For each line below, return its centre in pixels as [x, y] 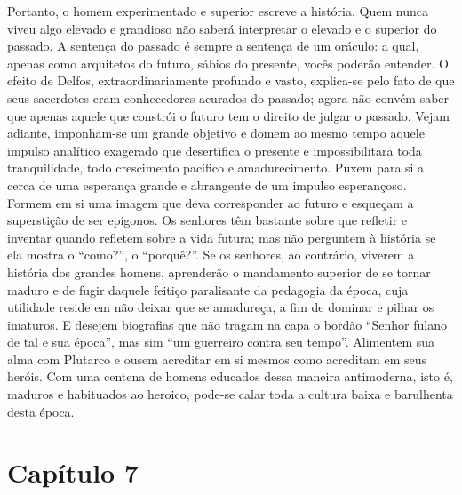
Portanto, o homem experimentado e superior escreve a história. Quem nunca [218, 11]
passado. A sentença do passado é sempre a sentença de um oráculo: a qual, [213, 46]
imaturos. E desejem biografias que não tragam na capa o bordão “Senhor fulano [227, 324]
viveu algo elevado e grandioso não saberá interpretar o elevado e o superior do [222, 28]
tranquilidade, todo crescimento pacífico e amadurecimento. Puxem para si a [216, 168]
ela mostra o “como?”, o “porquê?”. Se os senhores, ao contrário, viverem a [211, 255]
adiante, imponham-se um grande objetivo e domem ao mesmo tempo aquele [216, 133]
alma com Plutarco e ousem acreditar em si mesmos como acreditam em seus [217, 359]
